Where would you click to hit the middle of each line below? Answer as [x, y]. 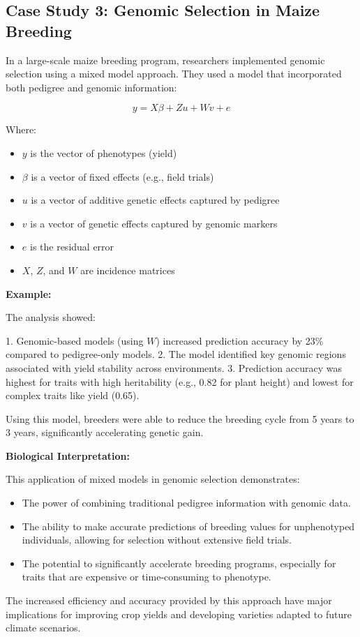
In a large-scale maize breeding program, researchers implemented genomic [165, 60]
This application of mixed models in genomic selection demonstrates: [153, 479]
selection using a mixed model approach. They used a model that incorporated [174, 74]
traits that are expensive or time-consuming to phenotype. [147, 577]
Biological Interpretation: [68, 455]
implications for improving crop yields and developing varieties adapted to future [179, 614]
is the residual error [72, 247]
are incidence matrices [128, 270]
